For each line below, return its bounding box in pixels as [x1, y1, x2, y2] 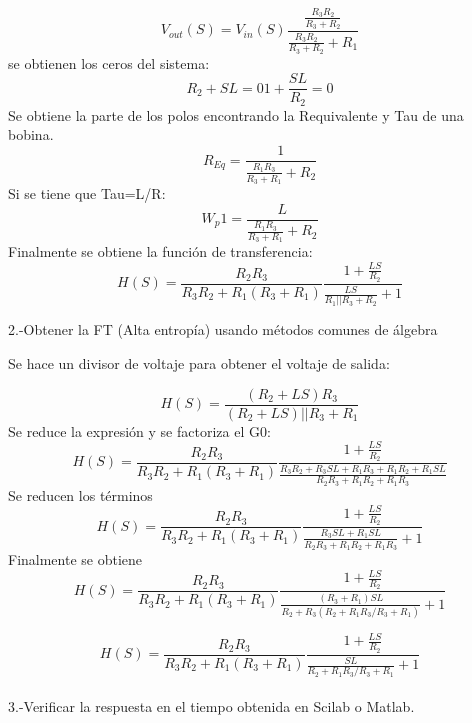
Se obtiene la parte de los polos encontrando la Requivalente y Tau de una [8, 104, 464, 125]
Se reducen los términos [8, 484, 153, 505]
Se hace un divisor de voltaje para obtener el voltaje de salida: [8, 353, 390, 374]
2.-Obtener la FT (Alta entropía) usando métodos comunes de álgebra [8, 319, 438, 340]
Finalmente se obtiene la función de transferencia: [8, 241, 313, 262]
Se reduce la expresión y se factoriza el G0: [8, 420, 271, 441]
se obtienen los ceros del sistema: [8, 52, 210, 73]
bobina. [8, 124, 54, 145]
